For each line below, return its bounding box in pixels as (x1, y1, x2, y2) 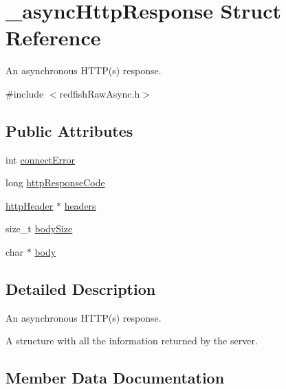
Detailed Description (5, 278, 156, 300)
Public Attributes (5, 120, 133, 141)
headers (64, 198, 96, 212)
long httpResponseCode (5, 175, 105, 190)
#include (5, 86, 44, 100)
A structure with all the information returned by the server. (5, 333, 258, 348)
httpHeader (5, 198, 54, 212)
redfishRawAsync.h (59, 86, 140, 100)
